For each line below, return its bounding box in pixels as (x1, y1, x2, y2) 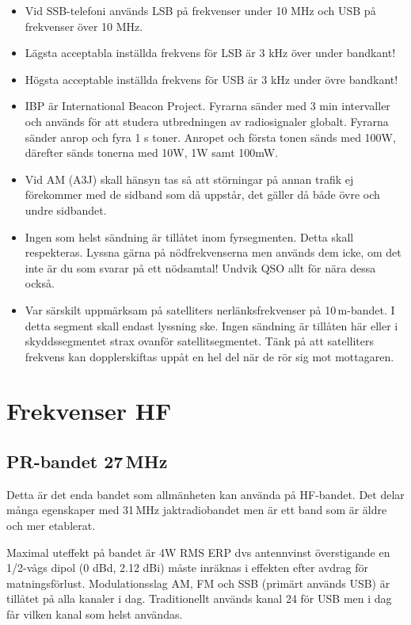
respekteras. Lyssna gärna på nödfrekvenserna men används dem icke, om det (25, 244, 401, 261)
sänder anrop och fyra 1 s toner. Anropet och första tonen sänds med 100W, (25, 128, 396, 145)
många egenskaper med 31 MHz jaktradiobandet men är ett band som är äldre (6, 501, 387, 518)
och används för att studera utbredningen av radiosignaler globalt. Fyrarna (25, 112, 389, 129)
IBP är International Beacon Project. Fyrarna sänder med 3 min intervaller (25, 97, 390, 114)
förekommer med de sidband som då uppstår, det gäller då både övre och (25, 186, 380, 203)
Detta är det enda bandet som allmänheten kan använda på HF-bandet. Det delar (6, 486, 405, 502)
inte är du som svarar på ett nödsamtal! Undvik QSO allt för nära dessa (25, 259, 376, 276)
